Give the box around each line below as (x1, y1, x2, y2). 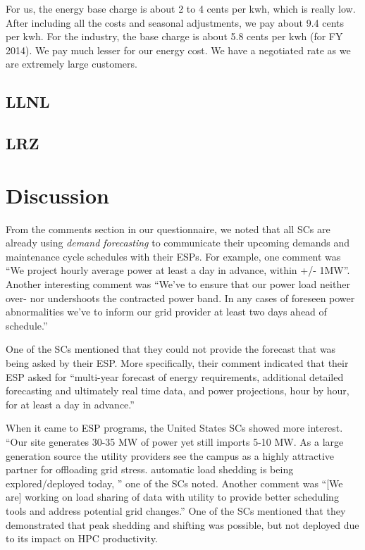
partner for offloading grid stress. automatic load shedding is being (6, 462, 294, 477)
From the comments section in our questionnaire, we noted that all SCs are (6, 221, 330, 236)
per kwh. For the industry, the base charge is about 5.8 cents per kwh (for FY (6, 29, 343, 44)
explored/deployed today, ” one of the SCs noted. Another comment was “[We (6, 475, 343, 490)
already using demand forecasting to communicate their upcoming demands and (6, 235, 350, 250)
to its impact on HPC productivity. (6, 531, 158, 546)
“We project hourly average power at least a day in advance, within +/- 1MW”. (6, 263, 350, 277)
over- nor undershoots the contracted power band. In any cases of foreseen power (6, 290, 355, 305)
